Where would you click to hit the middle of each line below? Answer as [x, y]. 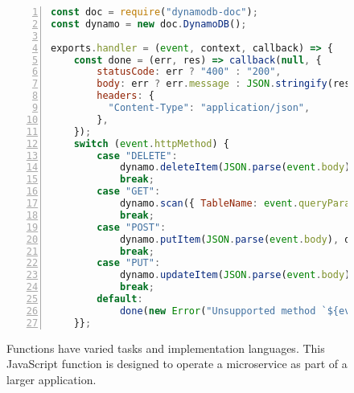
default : [120, 299]
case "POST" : [132, 227]
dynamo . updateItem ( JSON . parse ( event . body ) [235, 275]
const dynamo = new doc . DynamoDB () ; [149, 24]
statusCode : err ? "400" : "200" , [189, 72]
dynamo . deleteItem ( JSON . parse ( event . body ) [235, 168]
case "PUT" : [129, 263]
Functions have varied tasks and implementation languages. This [166, 348]
